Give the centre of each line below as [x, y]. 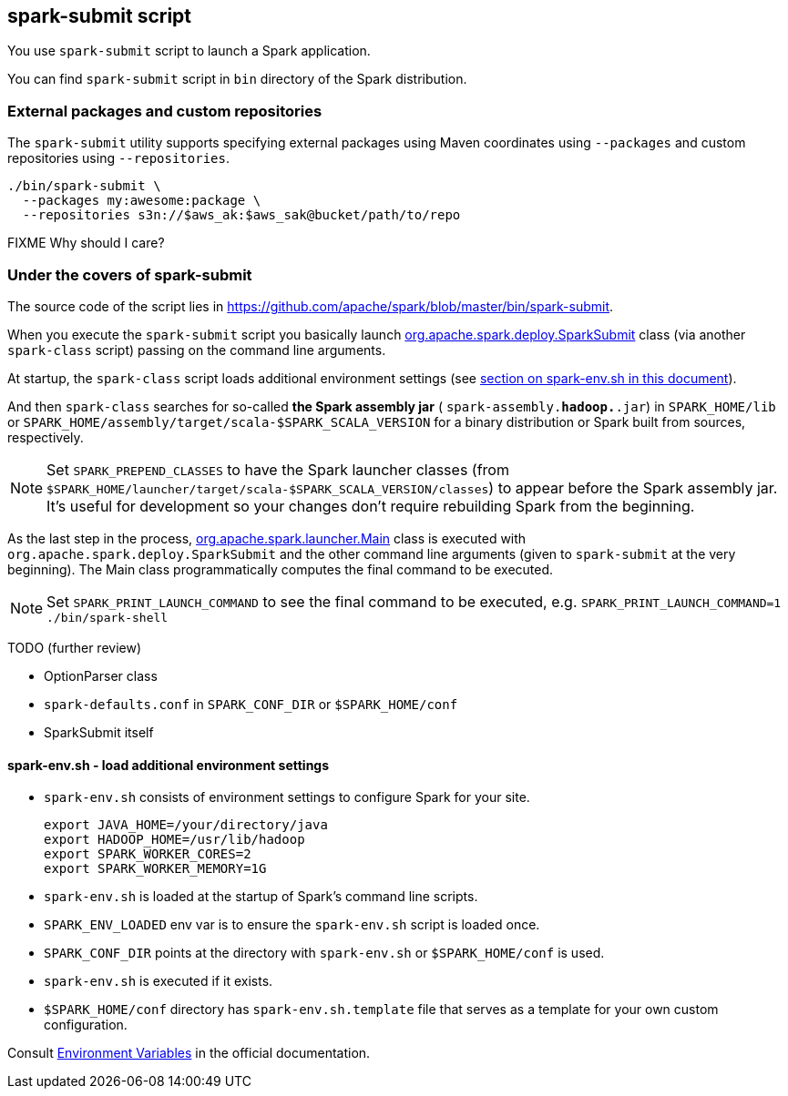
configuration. [86, 1025]
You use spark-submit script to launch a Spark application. [189, 51]
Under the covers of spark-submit [130, 274]
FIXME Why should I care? [86, 243]
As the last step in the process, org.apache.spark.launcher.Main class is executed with [267, 538]
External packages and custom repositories [165, 111]
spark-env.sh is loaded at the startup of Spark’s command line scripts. [261, 897]
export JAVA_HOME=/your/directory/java [186, 825]
